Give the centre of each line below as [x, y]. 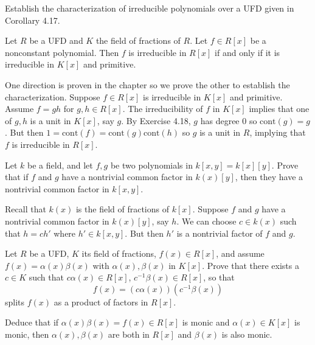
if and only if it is [247, 52]
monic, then [27, 334]
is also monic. [247, 334]
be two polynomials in [151, 165]
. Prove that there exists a [251, 265]
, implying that [278, 132]
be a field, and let [60, 165]
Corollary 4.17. [33, 20]
